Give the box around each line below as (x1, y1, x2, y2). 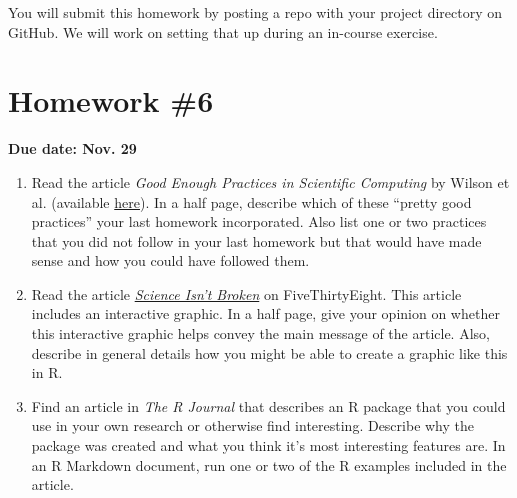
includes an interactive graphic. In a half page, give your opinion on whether (31, 303, 500, 324)
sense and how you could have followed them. (31, 250, 310, 271)
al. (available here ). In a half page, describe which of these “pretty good (31, 191, 472, 212)
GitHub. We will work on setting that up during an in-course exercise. (8, 21, 438, 42)
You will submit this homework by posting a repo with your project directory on (8, 2, 503, 22)
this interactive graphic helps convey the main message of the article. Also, (31, 323, 490, 344)
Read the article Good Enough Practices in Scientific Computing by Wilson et (31, 171, 510, 192)
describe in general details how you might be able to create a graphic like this (31, 342, 508, 363)
